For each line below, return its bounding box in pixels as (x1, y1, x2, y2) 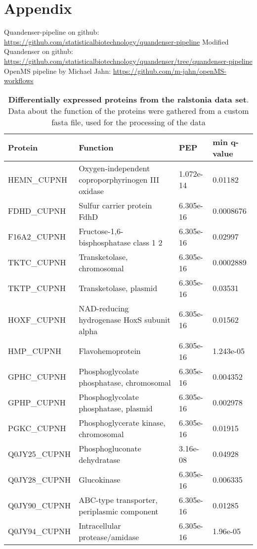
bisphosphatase (79, 236, 131, 248)
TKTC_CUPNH (8, 256, 66, 268)
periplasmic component (79, 505, 159, 517)
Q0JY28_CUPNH (8, 474, 71, 486)
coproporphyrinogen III (79, 173, 159, 185)
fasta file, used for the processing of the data (51, 116, 206, 128)
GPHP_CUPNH (8, 397, 66, 408)
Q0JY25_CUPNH (8, 448, 71, 460)
